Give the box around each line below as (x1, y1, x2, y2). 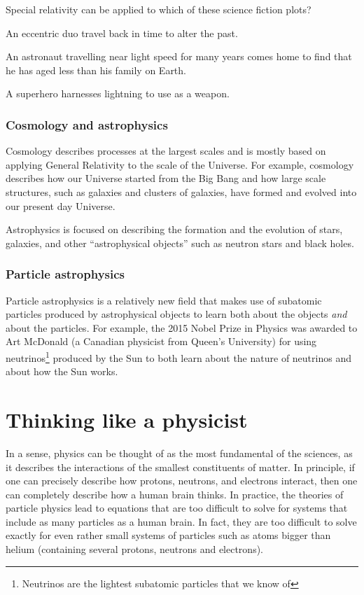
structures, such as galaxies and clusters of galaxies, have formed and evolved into (6, 184, 357, 199)
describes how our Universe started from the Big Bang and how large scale (6, 171, 326, 185)
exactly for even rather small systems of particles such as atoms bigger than (6, 528, 331, 542)
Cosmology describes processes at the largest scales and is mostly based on (6, 143, 326, 158)
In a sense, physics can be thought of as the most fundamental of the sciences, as (6, 445, 353, 460)
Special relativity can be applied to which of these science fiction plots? (6, 2, 311, 16)
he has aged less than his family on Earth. (6, 62, 186, 77)
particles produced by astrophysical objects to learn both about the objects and (6, 307, 347, 321)
